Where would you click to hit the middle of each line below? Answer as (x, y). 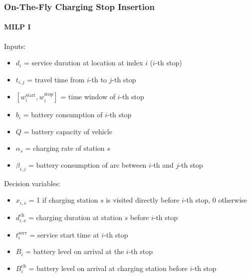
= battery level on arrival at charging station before (108, 268)
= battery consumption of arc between (88, 165)
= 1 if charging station (63, 200)
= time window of (88, 97)
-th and (162, 165)
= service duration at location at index (83, 63)
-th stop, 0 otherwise (216, 200)
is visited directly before (143, 200)
